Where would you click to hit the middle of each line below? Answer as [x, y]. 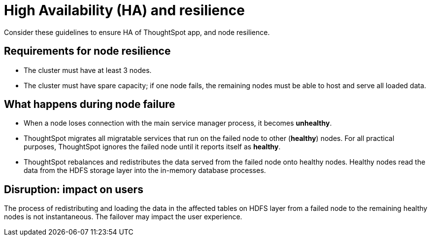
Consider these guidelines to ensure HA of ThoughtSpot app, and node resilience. [137, 32]
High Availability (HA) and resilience [124, 10]
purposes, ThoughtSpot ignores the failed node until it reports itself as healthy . [152, 147]
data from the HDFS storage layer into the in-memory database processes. [145, 171]
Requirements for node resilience [87, 51]
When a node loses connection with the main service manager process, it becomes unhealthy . [178, 123]
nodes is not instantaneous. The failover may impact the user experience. [123, 217]
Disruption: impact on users [74, 189]
